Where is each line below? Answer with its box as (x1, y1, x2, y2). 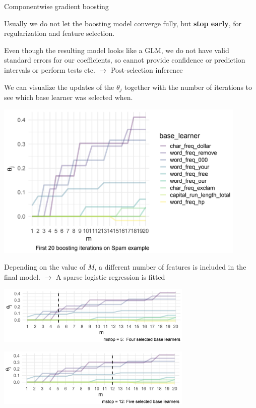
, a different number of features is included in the (94, 262, 246, 272)
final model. (4, 272, 40, 282)
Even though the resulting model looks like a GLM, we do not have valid (4, 44, 229, 55)
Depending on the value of (4, 262, 86, 272)
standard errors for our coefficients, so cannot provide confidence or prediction (4, 55, 245, 65)
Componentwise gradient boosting (4, 1, 109, 11)
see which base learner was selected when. (4, 92, 133, 103)
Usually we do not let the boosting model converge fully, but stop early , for (4, 18, 241, 28)
